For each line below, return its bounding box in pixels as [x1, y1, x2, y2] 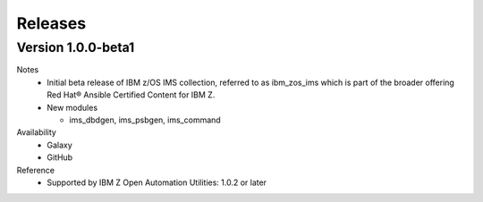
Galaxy [47, 139, 73, 150]
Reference [16, 164, 55, 175]
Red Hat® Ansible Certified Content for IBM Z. [47, 89, 216, 100]
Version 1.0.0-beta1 [16, 39, 135, 55]
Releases [16, 13, 87, 33]
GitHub [47, 152, 73, 163]
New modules [47, 102, 98, 113]
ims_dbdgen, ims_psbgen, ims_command [69, 114, 221, 125]
